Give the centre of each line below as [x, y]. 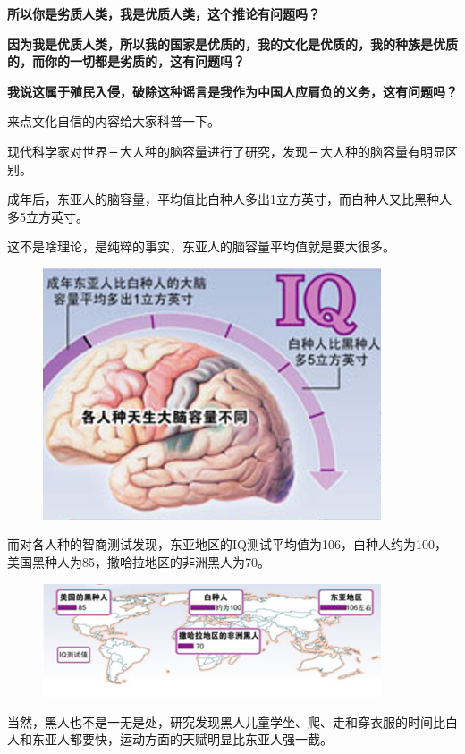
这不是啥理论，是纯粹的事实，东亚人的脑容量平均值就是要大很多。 [201, 246]
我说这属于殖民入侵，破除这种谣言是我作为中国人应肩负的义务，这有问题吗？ [232, 91]
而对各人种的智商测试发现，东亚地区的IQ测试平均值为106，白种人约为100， [227, 544]
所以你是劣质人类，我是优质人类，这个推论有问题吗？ [164, 13]
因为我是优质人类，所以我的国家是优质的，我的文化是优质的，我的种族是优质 [232, 43]
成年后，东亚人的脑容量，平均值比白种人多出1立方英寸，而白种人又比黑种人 [229, 199]
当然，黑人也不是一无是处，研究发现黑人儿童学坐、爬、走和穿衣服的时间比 [226, 721]
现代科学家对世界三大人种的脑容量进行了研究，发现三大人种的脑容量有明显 [226, 151]
